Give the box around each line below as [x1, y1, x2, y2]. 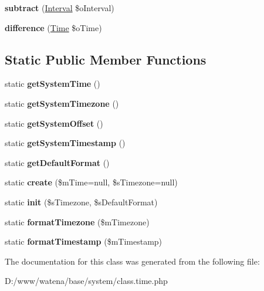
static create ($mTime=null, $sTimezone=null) [5, 176, 178, 188]
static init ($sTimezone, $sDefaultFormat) [5, 195, 158, 208]
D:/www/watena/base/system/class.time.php [5, 275, 168, 287]
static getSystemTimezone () [5, 97, 119, 109]
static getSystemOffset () [5, 117, 103, 129]
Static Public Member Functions [5, 50, 207, 68]
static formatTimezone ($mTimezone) [5, 215, 150, 228]
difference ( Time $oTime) [5, 21, 102, 33]
